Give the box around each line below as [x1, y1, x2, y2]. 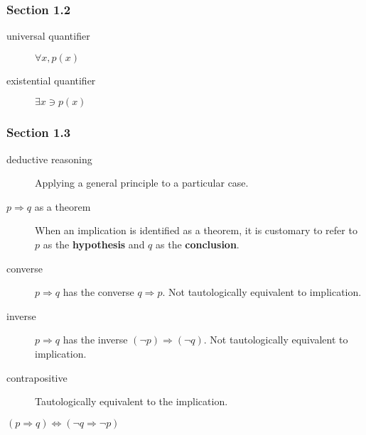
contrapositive [6, 370, 68, 385]
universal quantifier [6, 28, 90, 43]
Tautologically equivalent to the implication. [35, 394, 228, 409]
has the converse [63, 285, 134, 299]
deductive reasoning [6, 151, 92, 166]
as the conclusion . [156, 237, 239, 251]
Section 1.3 [6, 123, 71, 141]
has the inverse [63, 332, 128, 347]
